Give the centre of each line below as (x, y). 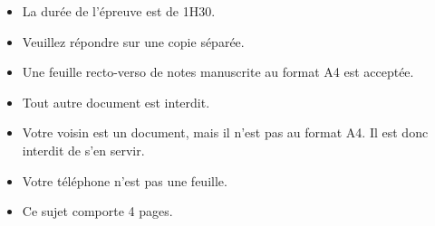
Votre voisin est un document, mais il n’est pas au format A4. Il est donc (225, 132)
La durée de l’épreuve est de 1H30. (119, 11)
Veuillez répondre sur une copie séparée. (133, 41)
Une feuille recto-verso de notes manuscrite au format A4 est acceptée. (218, 72)
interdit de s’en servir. (83, 150)
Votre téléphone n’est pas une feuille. (125, 180)
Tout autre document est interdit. (116, 102)
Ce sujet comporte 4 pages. (97, 211)
